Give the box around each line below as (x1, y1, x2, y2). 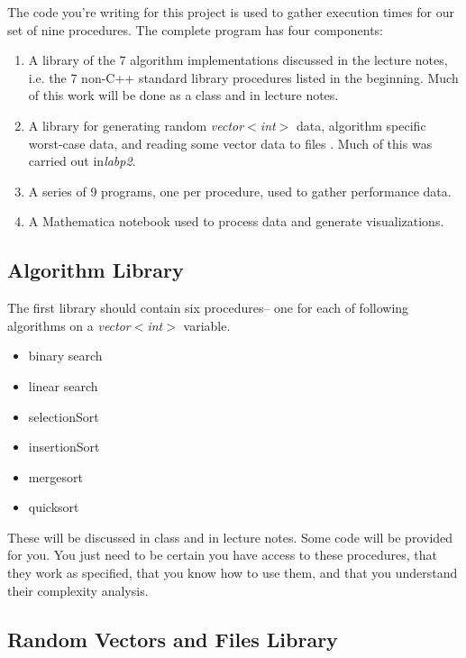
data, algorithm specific (296, 115, 426, 134)
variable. (183, 315, 231, 334)
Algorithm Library (7, 256, 184, 284)
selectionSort (28, 407, 99, 425)
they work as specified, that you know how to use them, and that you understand (7, 563, 458, 582)
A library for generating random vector (28, 115, 244, 134)
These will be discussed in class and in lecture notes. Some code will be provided (7, 527, 453, 546)
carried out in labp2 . (28, 151, 136, 170)
